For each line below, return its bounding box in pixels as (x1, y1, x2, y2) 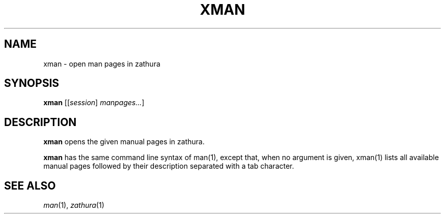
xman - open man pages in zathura (43, 59, 161, 68)
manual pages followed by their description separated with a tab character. (43, 162, 294, 171)
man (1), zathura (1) (43, 201, 105, 210)
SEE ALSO (4, 179, 56, 192)
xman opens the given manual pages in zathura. (43, 137, 205, 146)
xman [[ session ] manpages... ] (43, 98, 145, 107)
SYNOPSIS (4, 77, 59, 90)
